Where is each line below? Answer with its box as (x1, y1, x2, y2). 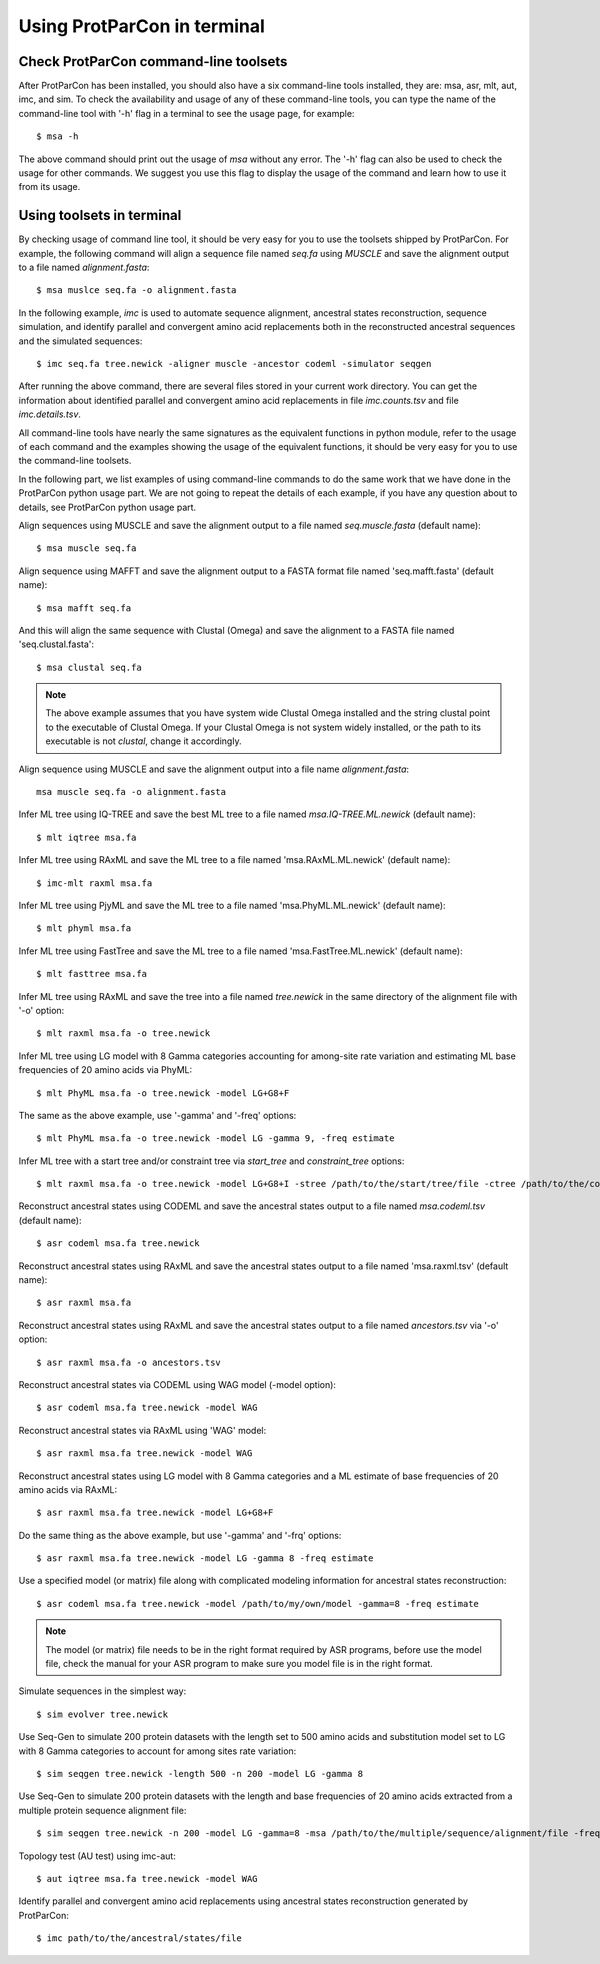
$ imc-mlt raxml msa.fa (36, 877, 153, 889)
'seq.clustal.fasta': (18, 638, 95, 650)
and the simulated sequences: (18, 335, 143, 347)
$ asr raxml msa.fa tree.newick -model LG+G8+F (36, 1507, 274, 1519)
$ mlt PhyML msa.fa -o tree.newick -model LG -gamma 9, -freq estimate (36, 1133, 395, 1144)
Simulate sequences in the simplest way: (18, 1685, 187, 1697)
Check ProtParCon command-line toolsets (18, 53, 288, 70)
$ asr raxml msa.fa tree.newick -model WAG (36, 1448, 253, 1459)
